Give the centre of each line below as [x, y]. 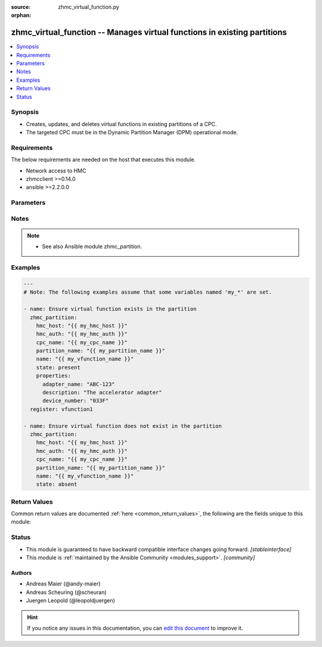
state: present [58, 367]
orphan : [21, 16]
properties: [54, 376]
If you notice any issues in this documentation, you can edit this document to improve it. [135, 628]
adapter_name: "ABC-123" [79, 384]
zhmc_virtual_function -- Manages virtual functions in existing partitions [149, 33]
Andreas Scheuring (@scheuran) [66, 592]
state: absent [57, 484]
